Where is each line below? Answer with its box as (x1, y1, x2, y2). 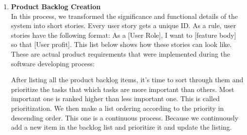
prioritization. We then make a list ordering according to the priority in (11, 103, 224, 113)
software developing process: (11, 58, 95, 68)
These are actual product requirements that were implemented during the (11, 48, 230, 59)
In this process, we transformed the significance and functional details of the (11, 11, 238, 21)
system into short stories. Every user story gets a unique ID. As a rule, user (11, 20, 236, 30)
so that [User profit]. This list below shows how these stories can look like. (11, 39, 232, 49)
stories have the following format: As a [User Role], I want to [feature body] (11, 30, 236, 40)
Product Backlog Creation (11, 1, 101, 11)
